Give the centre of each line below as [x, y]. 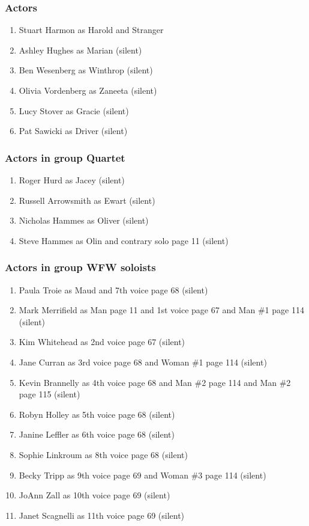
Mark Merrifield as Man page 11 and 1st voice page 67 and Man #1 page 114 [161, 310]
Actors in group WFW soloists [80, 267]
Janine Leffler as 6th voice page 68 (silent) [97, 434]
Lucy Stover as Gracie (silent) [74, 110]
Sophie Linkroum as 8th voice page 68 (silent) [103, 454]
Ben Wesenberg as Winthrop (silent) [86, 70]
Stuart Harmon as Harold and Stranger [91, 30]
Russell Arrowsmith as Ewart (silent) [87, 200]
